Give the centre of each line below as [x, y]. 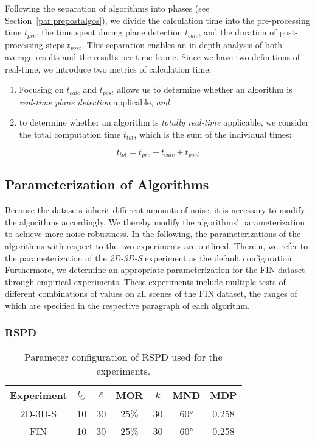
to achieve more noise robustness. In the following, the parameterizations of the [153, 234]
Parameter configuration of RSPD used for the [123, 356]
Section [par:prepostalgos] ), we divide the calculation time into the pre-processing [157, 20]
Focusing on [41, 89]
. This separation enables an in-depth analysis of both [182, 44]
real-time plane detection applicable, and [94, 101]
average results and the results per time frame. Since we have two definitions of [153, 57]
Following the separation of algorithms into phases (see [107, 8]
